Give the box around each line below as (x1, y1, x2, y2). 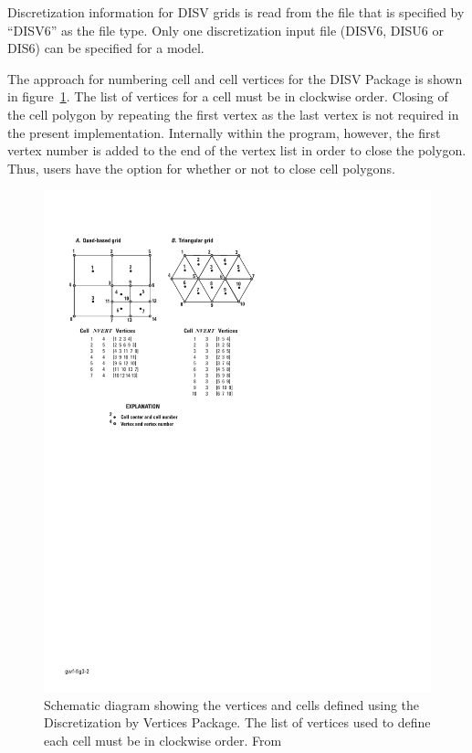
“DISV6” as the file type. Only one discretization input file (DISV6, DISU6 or (7, 20, 445, 39)
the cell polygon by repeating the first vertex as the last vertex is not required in (7, 104, 459, 123)
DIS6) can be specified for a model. (7, 38, 205, 58)
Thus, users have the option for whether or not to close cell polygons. (7, 158, 395, 177)
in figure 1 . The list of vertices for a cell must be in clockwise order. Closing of (7, 87, 448, 106)
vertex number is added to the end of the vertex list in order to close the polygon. (7, 141, 467, 160)
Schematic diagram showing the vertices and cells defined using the (44, 695, 420, 714)
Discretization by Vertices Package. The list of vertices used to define (44, 713, 431, 732)
